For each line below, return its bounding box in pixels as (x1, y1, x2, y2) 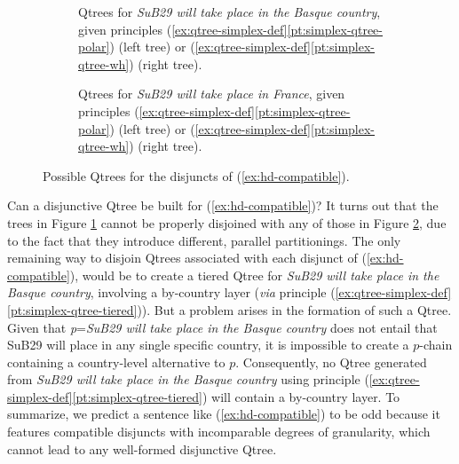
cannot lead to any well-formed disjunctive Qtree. (7, 439, 277, 458)
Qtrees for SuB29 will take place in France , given (78, 84, 345, 103)
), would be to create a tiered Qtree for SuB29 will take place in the (69, 265, 439, 284)
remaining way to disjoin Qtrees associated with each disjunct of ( (7, 248, 367, 267)
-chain (419, 335, 453, 354)
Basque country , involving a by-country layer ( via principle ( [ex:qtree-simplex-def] (7, 283, 452, 302)
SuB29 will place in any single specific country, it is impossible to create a (7, 335, 409, 354)
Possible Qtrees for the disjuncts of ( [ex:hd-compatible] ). (43, 166, 350, 185)
